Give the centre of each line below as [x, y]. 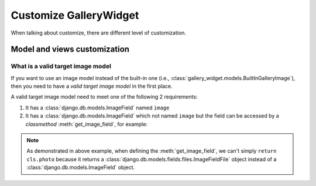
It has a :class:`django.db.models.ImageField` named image [97, 108]
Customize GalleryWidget [75, 15]
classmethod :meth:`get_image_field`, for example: [86, 124]
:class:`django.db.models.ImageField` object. [81, 167]
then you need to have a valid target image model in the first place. [92, 86]
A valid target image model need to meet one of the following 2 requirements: [104, 97]
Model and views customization [70, 49]
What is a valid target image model [61, 66]
